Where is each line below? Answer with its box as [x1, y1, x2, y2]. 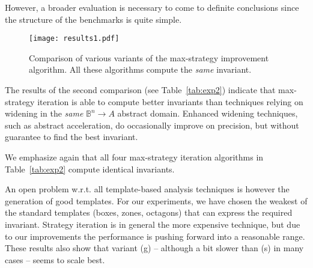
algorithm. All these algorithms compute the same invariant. [29, 63, 252, 76]
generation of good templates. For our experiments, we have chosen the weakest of [5, 194, 308, 207]
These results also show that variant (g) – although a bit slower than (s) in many [5, 242, 304, 254]
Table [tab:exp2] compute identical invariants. [5, 162, 175, 175]
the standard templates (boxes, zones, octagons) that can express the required [5, 206, 293, 219]
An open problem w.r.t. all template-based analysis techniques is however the [5, 183, 290, 195]
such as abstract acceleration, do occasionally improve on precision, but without [5, 118, 299, 131]
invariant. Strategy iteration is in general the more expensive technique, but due [5, 218, 300, 230]
